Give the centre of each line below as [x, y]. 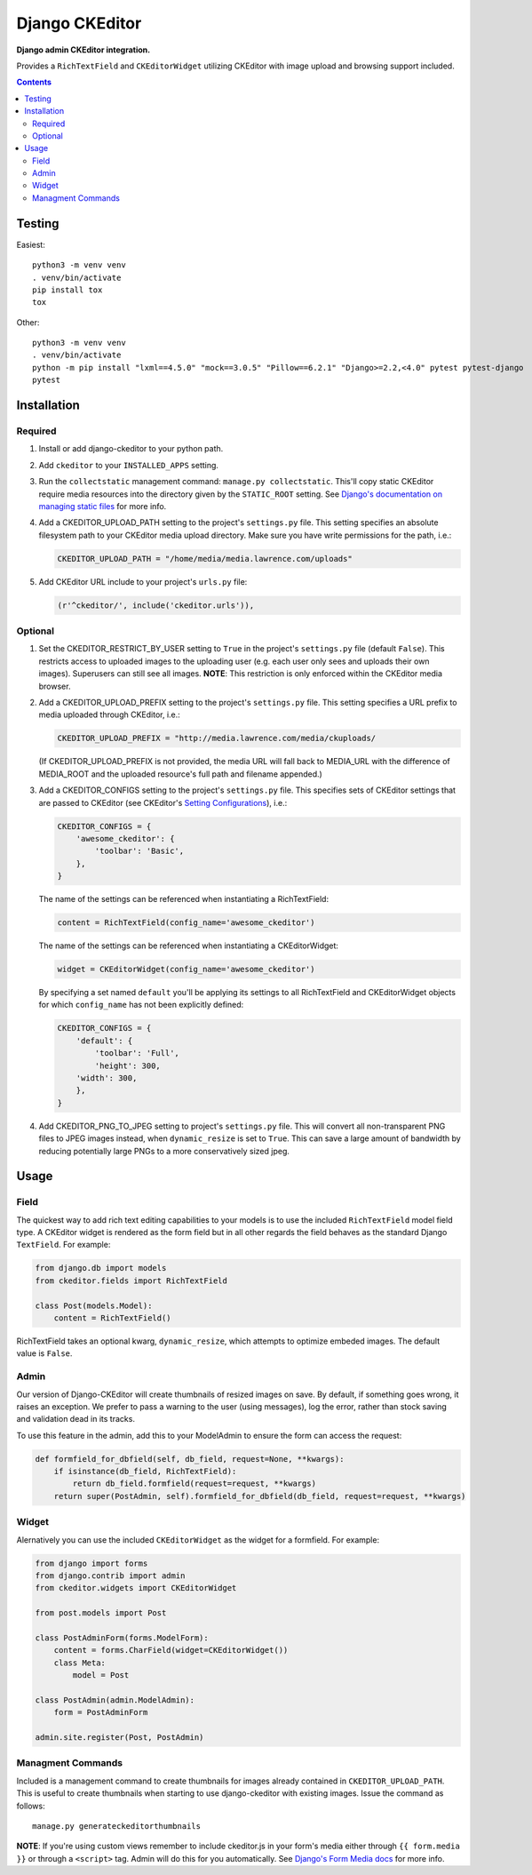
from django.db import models [101, 1268]
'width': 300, [107, 1078]
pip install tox [67, 290]
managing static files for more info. [103, 506]
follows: [31, 1806]
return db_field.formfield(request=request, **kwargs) [195, 1484]
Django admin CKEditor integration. [83, 50]
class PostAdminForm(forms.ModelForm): [122, 1638]
